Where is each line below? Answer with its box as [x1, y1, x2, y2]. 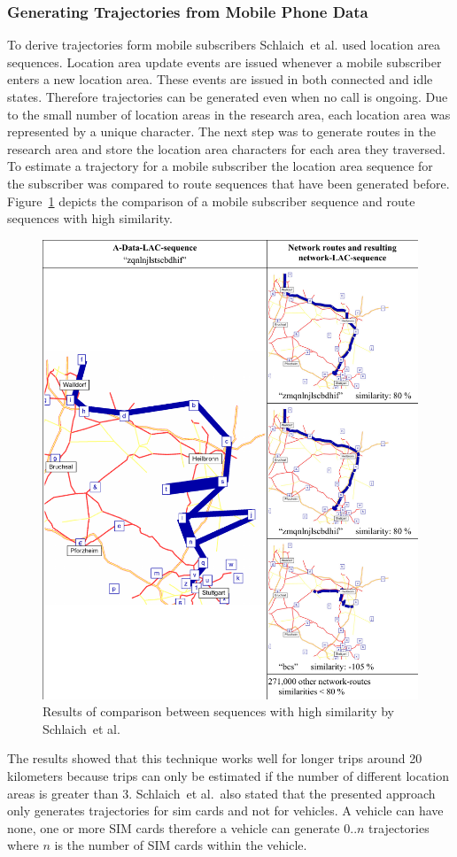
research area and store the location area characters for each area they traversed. [7, 139, 445, 158]
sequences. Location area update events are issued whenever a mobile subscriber [7, 52, 442, 71]
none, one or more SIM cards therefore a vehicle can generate [7, 818, 340, 837]
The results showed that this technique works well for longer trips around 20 [7, 749, 422, 768]
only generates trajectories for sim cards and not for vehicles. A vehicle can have [7, 801, 444, 820]
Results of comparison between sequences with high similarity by [43, 702, 394, 721]
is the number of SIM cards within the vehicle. [54, 836, 307, 854]
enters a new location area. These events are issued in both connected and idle [7, 70, 433, 89]
